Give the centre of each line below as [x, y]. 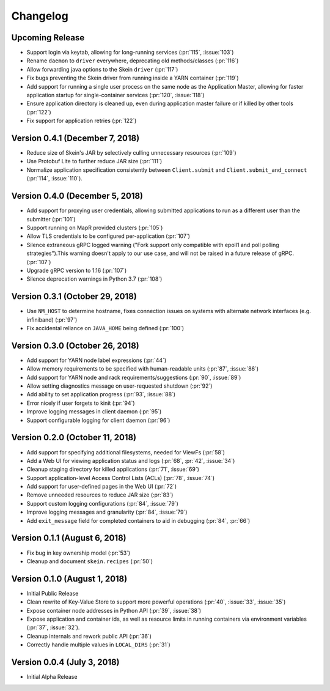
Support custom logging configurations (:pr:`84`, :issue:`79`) [102, 503]
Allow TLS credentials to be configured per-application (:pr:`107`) [108, 236]
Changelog [40, 16]
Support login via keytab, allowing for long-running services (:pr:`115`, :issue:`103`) [130, 53]
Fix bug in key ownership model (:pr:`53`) [79, 553]
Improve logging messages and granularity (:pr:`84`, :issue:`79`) [107, 512]
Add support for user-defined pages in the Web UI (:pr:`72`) [102, 487]
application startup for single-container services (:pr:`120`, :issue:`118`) [116, 95]
